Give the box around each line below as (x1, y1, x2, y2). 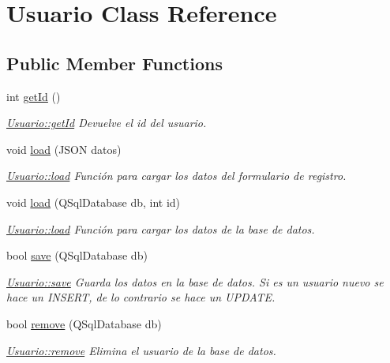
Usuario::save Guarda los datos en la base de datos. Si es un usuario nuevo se (6, 273, 384, 290)
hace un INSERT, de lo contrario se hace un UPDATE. (6, 289, 276, 305)
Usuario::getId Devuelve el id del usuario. (6, 114, 207, 131)
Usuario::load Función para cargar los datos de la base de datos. (6, 220, 315, 237)
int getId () (6, 88, 61, 104)
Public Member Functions (6, 51, 223, 75)
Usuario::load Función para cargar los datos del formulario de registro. (6, 167, 347, 184)
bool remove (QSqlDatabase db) (6, 315, 162, 331)
